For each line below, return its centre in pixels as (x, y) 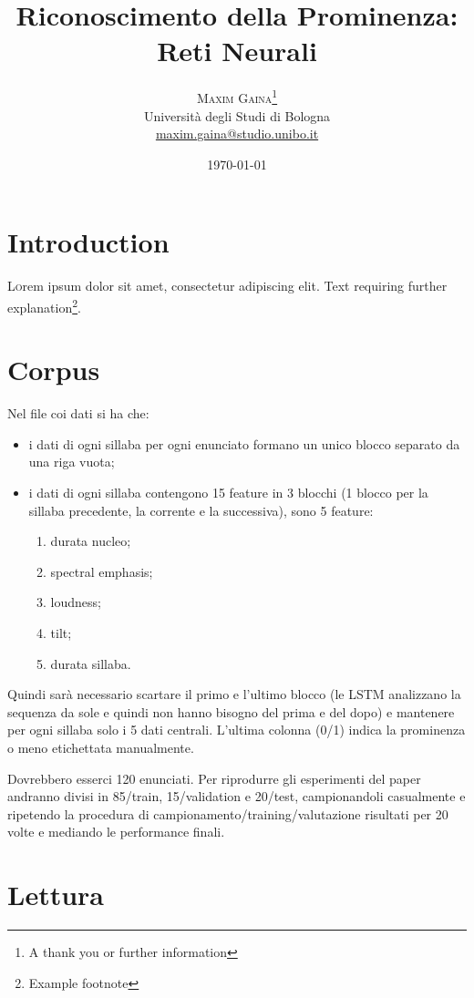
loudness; (76, 602)
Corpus (54, 370)
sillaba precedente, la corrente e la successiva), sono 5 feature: (201, 510)
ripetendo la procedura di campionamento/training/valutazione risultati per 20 (228, 813)
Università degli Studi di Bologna (237, 115)
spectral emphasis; (102, 571)
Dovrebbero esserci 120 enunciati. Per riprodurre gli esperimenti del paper (214, 778)
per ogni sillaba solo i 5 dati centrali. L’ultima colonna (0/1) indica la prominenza (237, 730)
